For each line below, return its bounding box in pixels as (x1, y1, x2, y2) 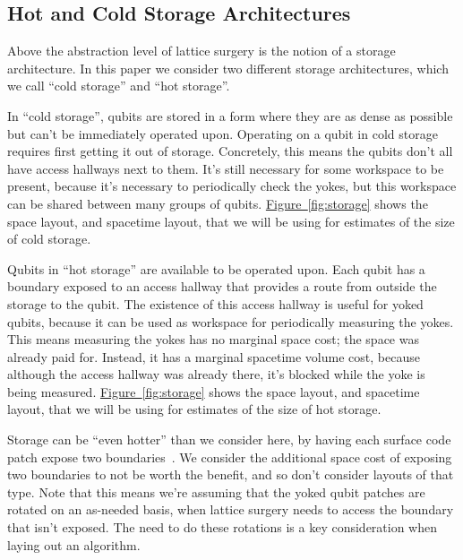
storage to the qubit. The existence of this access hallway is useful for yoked (7, 294, 424, 313)
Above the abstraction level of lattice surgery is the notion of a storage (7, 41, 396, 60)
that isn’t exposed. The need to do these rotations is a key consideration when (7, 518, 438, 537)
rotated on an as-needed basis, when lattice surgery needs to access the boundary (7, 500, 454, 519)
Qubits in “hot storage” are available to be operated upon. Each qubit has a (7, 259, 425, 278)
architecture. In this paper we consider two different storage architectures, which (7, 58, 449, 77)
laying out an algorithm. (7, 535, 141, 554)
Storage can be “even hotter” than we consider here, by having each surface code (7, 430, 451, 449)
